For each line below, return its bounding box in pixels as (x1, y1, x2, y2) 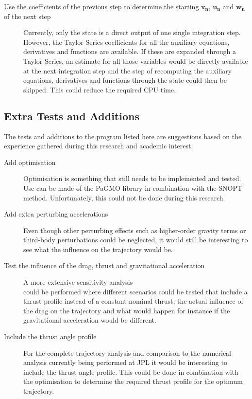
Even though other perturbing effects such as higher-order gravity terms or (23, 225, 246, 235)
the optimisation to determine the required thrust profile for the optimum (23, 376, 243, 386)
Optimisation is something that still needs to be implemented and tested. (23, 173, 241, 183)
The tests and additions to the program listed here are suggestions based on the (4, 131, 242, 141)
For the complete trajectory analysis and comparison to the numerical (23, 347, 232, 358)
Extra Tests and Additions (4, 108, 139, 123)
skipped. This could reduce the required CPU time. (23, 84, 176, 94)
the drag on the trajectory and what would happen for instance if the (23, 305, 230, 315)
